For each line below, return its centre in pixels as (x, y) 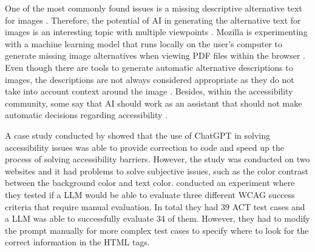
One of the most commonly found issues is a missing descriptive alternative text (154, 8)
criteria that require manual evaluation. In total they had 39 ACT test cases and (155, 206)
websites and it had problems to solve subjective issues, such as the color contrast (157, 171)
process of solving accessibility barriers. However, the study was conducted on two (157, 159)
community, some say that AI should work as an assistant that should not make (154, 103)
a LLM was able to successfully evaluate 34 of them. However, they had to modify (157, 218)
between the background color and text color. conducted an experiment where (150, 183)
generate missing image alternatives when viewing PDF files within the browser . (155, 55)
